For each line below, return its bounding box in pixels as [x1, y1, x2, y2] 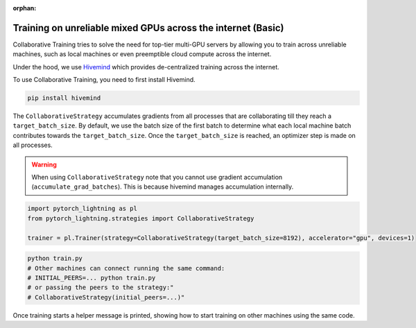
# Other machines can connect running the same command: [27, 264, 225, 272]
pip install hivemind [27, 94, 101, 102]
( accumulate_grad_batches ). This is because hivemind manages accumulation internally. [31, 182, 294, 191]
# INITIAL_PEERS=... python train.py [27, 274, 156, 282]
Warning [31, 160, 57, 169]
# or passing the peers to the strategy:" [27, 284, 174, 291]
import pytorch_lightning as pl [27, 205, 138, 213]
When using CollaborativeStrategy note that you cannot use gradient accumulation [31, 173, 283, 181]
